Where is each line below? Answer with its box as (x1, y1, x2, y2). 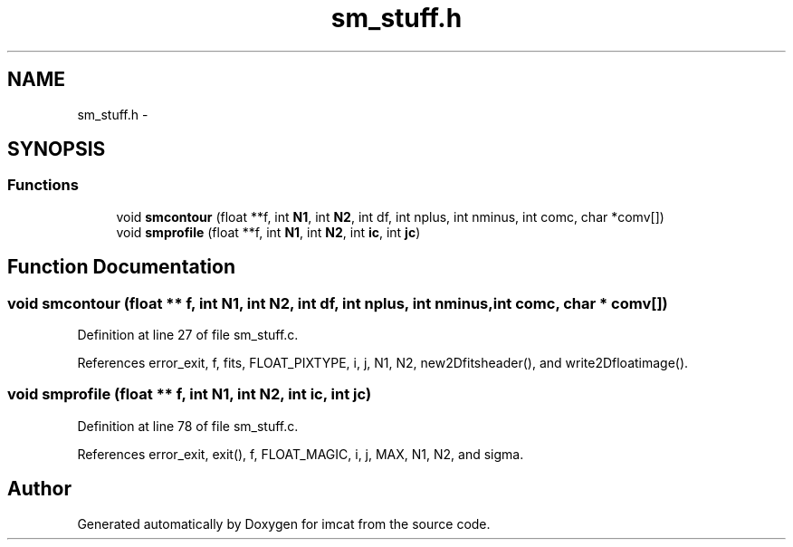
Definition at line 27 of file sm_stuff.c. (77, 327, 299, 343)
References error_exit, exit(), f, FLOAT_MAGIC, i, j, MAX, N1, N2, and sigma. (77, 446, 524, 462)
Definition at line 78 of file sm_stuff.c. (77, 417, 299, 434)
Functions (7, 176, 79, 195)
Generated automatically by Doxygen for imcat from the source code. (77, 515, 491, 532)
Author (7, 477, 72, 501)
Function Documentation (7, 255, 235, 279)
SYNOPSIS (7, 138, 106, 161)
